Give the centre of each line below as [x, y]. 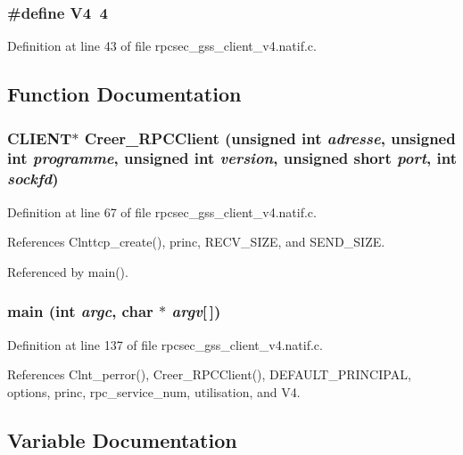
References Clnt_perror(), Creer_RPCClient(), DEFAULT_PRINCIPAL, [209, 374]
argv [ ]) [196, 311]
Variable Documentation [122, 439]
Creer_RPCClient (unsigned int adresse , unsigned [270, 138]
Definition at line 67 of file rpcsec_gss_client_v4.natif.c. [162, 211]
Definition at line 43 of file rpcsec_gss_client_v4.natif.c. [162, 46]
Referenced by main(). [68, 271]
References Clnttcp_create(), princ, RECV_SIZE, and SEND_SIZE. [196, 242]
